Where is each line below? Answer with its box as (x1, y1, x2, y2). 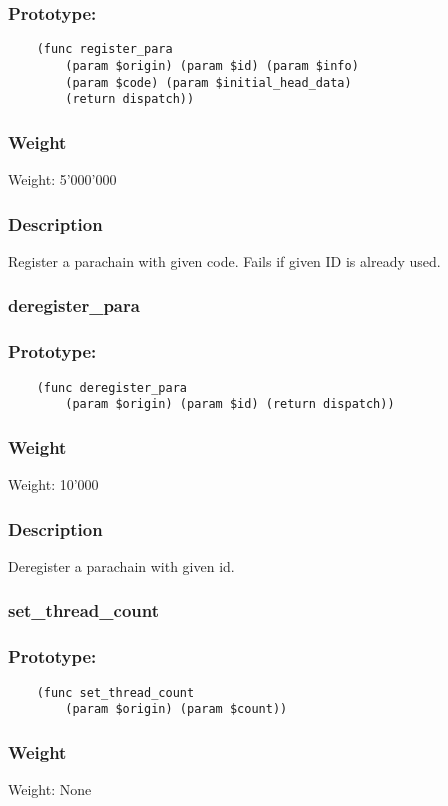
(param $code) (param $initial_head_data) (65, 75, 352, 90)
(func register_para (36, 42, 173, 57)
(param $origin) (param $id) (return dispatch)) (65, 397, 395, 412)
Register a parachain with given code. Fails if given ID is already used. (8, 250, 441, 271)
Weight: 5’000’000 (8, 169, 117, 190)
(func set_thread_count (36, 685, 195, 700)
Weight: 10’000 (8, 474, 99, 495)
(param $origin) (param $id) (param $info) (65, 58, 359, 73)
